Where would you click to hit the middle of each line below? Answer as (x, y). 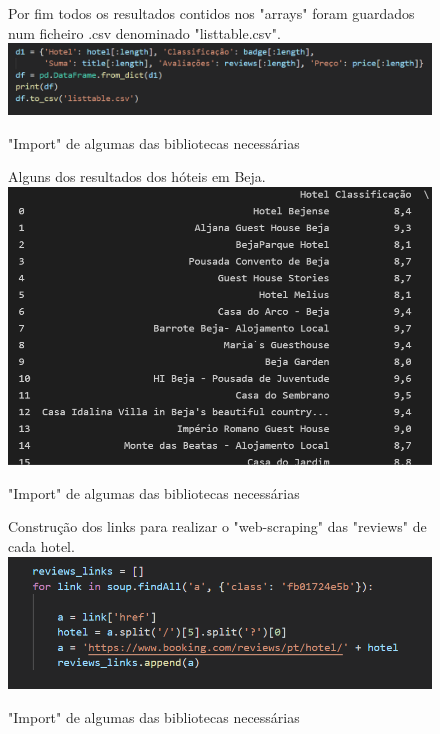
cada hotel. (41, 546)
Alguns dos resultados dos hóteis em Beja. (137, 176)
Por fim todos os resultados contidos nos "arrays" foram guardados (211, 13)
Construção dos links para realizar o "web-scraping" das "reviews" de (217, 526)
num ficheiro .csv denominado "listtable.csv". (144, 32)
